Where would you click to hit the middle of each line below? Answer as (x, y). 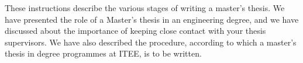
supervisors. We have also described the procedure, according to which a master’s (151, 42)
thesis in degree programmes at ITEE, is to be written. (103, 53)
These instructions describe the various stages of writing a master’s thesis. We (145, 8)
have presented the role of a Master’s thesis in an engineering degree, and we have (152, 19)
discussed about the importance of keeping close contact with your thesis (135, 31)
